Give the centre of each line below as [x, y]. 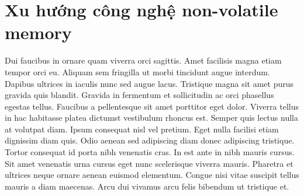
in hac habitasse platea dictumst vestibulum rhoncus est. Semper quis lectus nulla [151, 118]
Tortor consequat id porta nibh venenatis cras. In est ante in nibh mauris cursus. [150, 152]
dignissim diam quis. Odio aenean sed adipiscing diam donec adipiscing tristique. [150, 140]
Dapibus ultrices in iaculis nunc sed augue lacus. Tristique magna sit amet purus [149, 83]
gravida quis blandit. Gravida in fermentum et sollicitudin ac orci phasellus [139, 95]
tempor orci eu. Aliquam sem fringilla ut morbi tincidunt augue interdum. [137, 71]
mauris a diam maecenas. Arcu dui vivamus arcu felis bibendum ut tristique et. [147, 186]
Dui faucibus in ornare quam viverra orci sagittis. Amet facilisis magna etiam [143, 60]
